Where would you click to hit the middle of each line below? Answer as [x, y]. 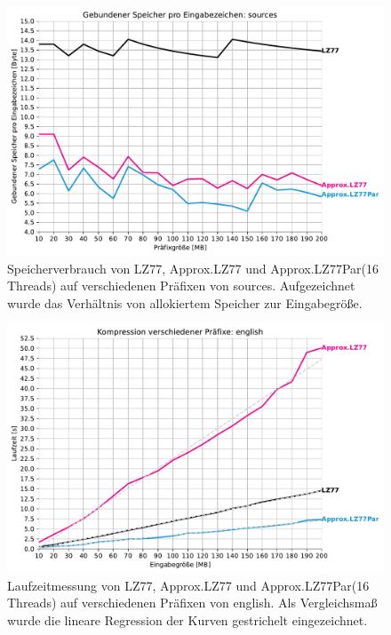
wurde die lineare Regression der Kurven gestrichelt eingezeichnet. [188, 619]
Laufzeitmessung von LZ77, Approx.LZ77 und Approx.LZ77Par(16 [188, 585]
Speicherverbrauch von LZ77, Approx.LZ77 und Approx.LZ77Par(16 [193, 268]
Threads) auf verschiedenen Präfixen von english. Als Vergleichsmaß [192, 603]
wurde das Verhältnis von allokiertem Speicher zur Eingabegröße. [185, 302]
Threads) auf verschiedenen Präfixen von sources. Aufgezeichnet [181, 286]
